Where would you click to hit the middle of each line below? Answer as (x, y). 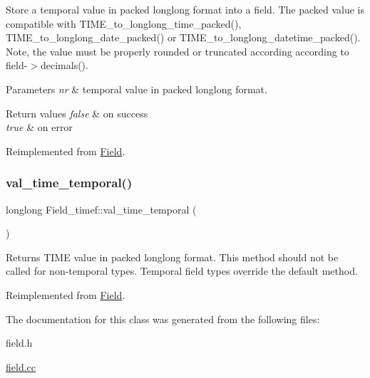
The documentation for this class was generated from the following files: (163, 319)
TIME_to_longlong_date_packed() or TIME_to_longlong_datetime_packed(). (183, 37)
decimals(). (65, 65)
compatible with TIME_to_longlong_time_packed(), (124, 23)
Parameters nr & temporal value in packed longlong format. (137, 89)
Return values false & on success (77, 113)
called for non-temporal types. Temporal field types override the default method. (182, 271)
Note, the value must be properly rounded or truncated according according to (178, 51)
